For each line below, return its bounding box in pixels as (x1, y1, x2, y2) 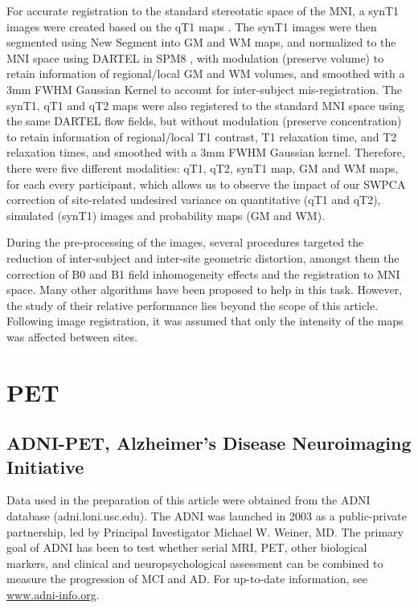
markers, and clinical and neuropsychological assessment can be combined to (6, 554, 383, 571)
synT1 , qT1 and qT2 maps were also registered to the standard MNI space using (6, 96, 404, 113)
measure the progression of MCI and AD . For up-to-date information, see (6, 570, 367, 587)
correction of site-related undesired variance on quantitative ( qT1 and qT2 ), (6, 191, 381, 208)
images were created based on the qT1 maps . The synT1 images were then (6, 18, 377, 35)
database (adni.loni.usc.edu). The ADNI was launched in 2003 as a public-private (6, 508, 407, 524)
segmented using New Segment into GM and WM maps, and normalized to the (6, 34, 396, 51)
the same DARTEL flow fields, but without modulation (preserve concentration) (6, 112, 402, 129)
